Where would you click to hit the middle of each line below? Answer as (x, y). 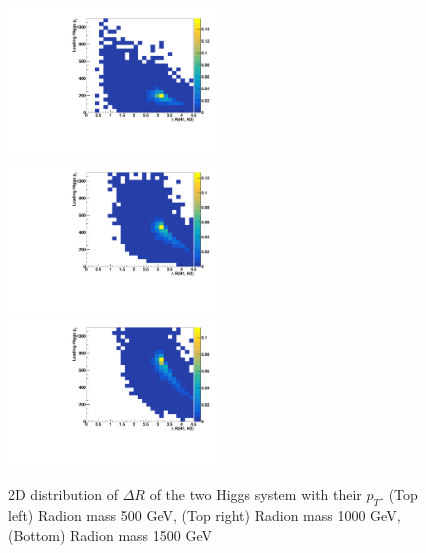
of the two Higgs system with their (255, 494)
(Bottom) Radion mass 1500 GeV (110, 534)
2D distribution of (63, 494)
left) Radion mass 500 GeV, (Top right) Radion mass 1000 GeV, (204, 515)
